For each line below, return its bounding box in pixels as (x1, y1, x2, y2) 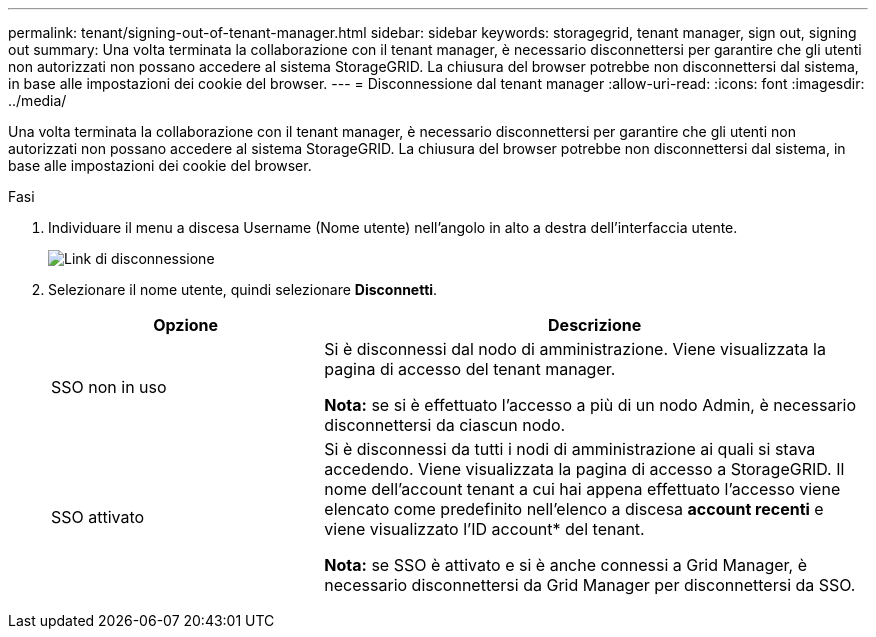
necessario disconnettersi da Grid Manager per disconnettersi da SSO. (324, 575, 856, 595)
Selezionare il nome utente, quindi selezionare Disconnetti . (48, 281, 438, 298)
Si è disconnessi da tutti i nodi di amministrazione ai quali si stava (324, 439, 816, 459)
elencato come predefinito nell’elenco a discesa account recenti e (324, 499, 824, 519)
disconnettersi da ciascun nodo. (324, 415, 566, 435)
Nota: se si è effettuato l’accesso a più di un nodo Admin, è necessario (324, 395, 857, 415)
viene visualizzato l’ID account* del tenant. (324, 519, 645, 539)
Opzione (153, 315, 219, 335)
